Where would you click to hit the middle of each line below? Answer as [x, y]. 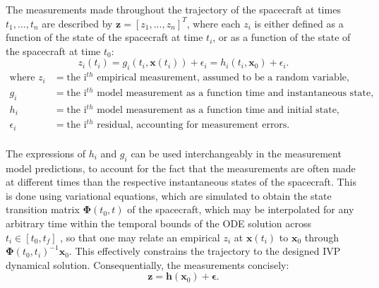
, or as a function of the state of [282, 37]
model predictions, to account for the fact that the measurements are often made [181, 168]
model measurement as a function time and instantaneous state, [235, 93]
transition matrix [43, 209]
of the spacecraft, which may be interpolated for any [241, 209]
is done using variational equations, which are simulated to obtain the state [169, 195]
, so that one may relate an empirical [140, 237]
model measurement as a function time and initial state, [218, 110]
